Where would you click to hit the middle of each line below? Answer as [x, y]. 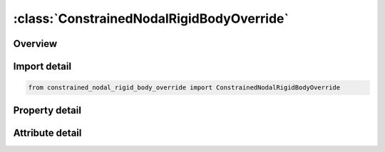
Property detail [47, 110]
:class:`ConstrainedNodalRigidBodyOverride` [151, 18]
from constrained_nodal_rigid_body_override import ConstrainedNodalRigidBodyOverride [184, 88]
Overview [35, 44]
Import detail [42, 66]
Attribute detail [47, 132]
